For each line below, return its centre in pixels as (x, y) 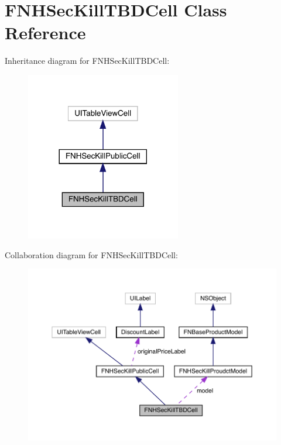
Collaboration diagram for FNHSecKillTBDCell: (91, 254)
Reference (45, 32)
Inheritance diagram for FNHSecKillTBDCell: (87, 61)
